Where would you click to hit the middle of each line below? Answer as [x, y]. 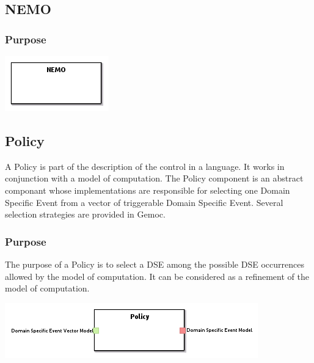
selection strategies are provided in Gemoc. [85, 214]
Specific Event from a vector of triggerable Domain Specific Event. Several [144, 202]
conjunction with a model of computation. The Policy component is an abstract [154, 178]
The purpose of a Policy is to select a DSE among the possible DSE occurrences [155, 264]
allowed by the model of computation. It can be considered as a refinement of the [157, 276]
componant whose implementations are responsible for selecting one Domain [148, 190]
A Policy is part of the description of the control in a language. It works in [145, 166]
